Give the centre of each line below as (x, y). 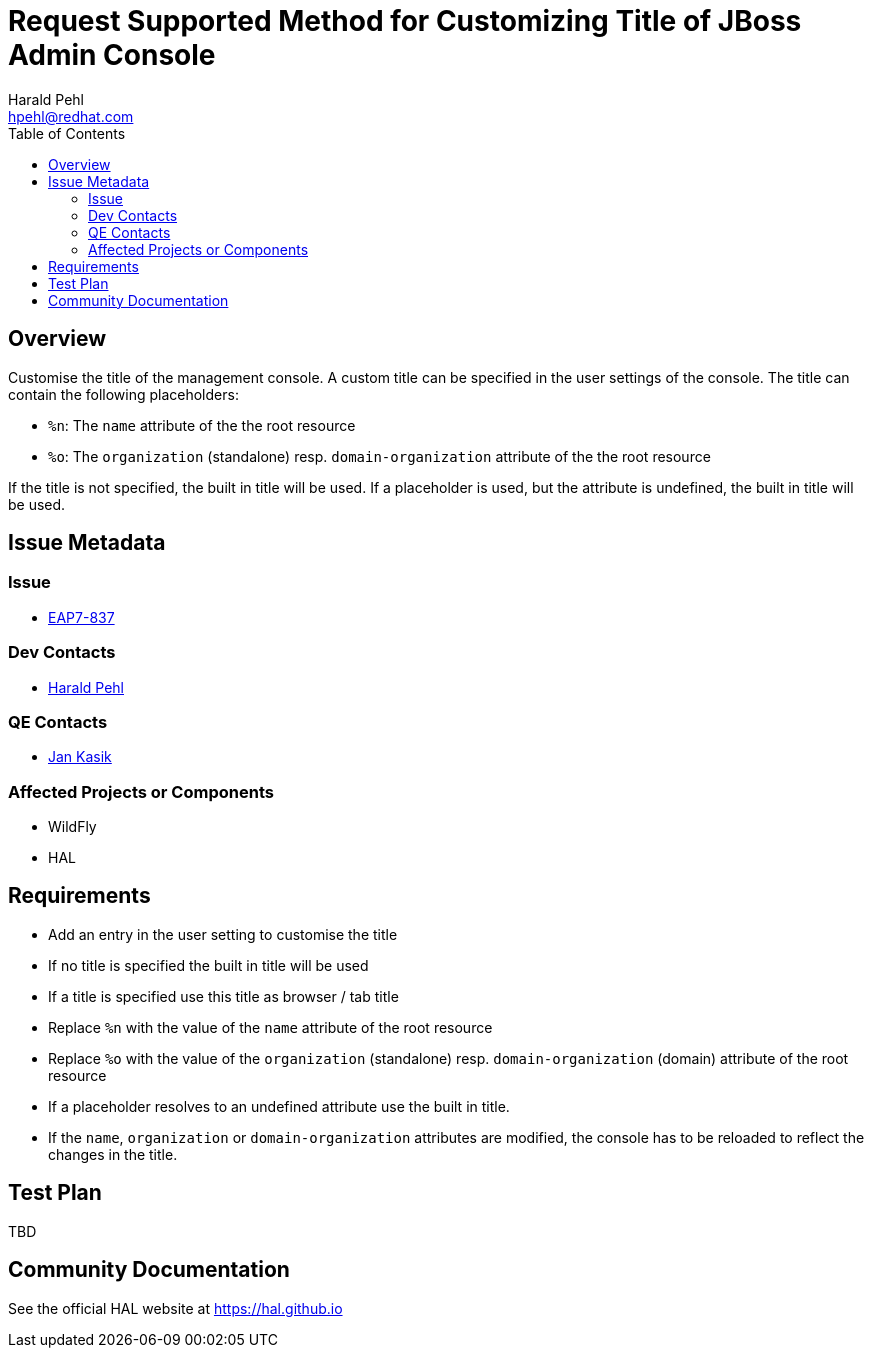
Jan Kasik (80, 757)
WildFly (72, 827)
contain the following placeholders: (123, 394)
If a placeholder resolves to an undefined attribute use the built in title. (279, 1106)
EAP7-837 (81, 617)
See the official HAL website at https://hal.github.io (175, 1308)
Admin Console (112, 55)
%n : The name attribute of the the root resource (202, 425)
